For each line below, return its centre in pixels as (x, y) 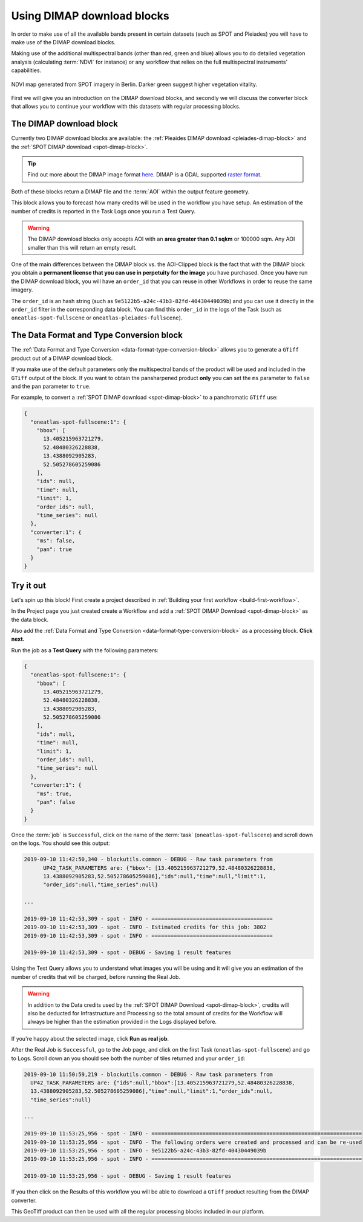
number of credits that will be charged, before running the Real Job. (96, 977)
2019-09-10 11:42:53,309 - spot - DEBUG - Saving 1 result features (128, 953)
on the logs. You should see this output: (60, 843)
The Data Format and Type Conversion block (97, 336)
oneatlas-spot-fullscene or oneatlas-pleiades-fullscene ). (97, 318)
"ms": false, (56, 541)
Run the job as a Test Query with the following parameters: (85, 650)
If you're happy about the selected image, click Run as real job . (90, 1038)
